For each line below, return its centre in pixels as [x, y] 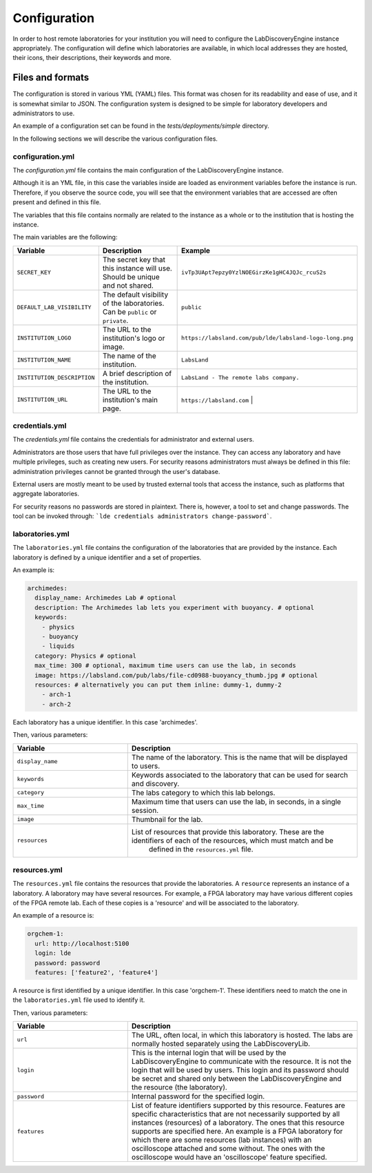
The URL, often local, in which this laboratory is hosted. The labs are [242, 1035]
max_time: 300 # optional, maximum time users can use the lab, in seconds [165, 666]
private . [115, 320]
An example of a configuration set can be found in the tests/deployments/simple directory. [141, 126]
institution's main [130, 400]
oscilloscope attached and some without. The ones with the [228, 1149]
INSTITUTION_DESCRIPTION [56, 378]
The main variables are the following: [65, 237]
